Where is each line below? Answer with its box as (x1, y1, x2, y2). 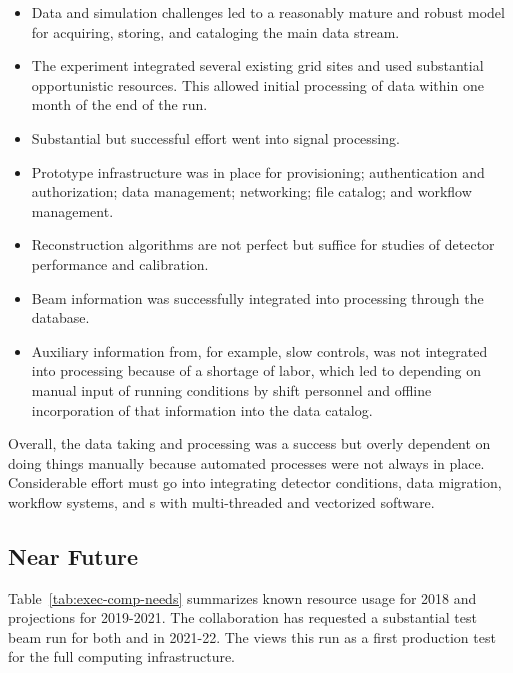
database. (31, 307, 90, 328)
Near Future (8, 540, 139, 571)
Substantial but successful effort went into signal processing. (31, 127, 400, 148)
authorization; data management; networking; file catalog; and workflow (31, 181, 472, 202)
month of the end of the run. (31, 94, 208, 115)
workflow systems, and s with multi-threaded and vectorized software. (8, 491, 435, 512)
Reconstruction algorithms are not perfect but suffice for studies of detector (31, 234, 495, 255)
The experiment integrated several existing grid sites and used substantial (31, 55, 484, 76)
